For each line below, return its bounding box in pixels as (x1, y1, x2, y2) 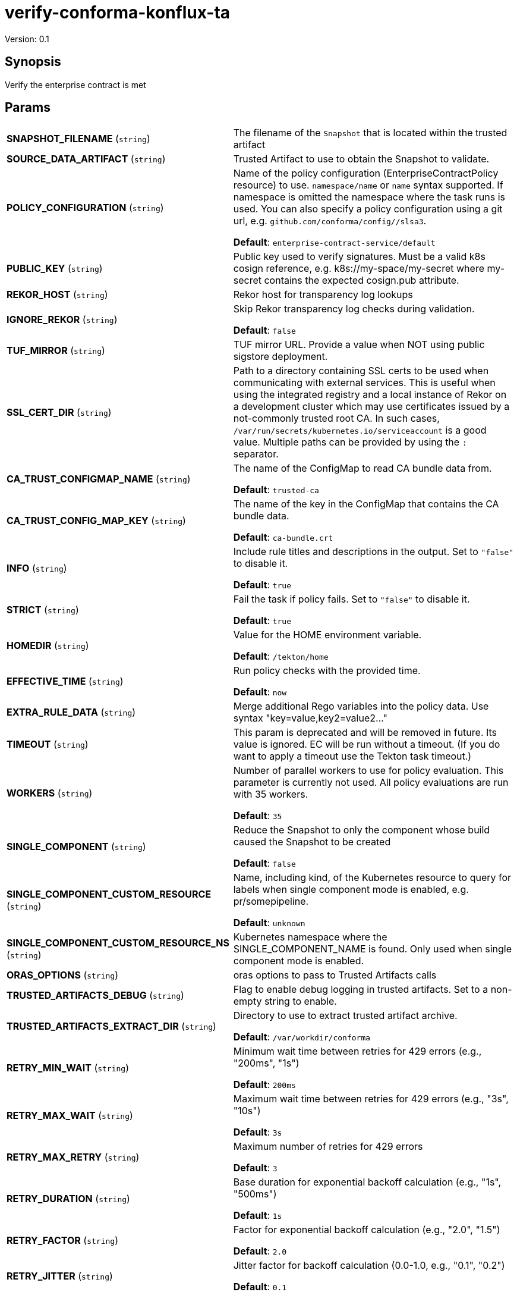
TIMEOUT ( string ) (7, 738, 89, 751)
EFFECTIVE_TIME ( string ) (7, 675, 124, 688)
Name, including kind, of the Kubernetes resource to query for (233, 871, 512, 884)
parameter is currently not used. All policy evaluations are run (233, 776, 509, 789)
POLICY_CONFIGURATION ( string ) (7, 202, 164, 214)
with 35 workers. (233, 788, 308, 801)
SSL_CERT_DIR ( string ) (7, 406, 112, 419)
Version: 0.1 (5, 33, 49, 44)
